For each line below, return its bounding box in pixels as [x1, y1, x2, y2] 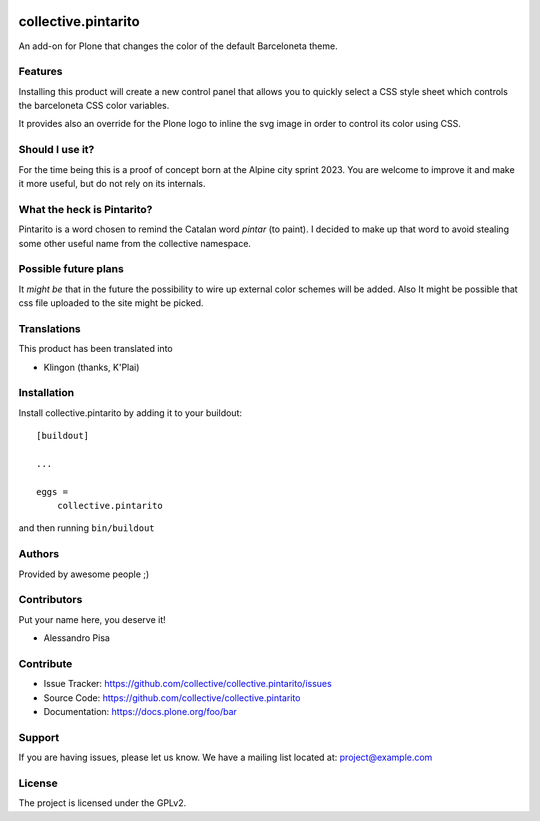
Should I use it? [18, 143, 95, 157]
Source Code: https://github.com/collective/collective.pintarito [43, 691, 301, 704]
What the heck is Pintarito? [18, 202, 153, 216]
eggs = [36, 486, 69, 497]
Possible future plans [18, 262, 124, 276]
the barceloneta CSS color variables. [18, 100, 170, 112]
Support [18, 730, 60, 744]
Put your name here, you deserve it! [18, 613, 166, 625]
